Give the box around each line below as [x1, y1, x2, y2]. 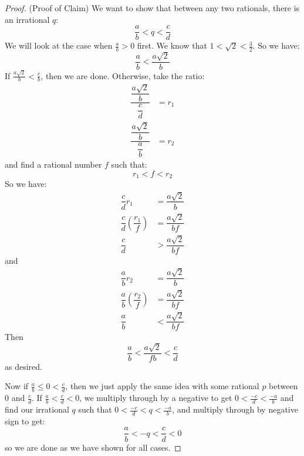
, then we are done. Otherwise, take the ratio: [40, 69, 205, 81]
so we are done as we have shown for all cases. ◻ [5, 441, 181, 453]
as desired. [5, 360, 42, 372]
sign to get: [5, 414, 45, 427]
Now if [5, 380, 29, 392]
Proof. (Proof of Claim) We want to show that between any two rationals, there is [5, 2, 300, 13]
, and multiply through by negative [172, 403, 298, 416]
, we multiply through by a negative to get [79, 392, 232, 404]
